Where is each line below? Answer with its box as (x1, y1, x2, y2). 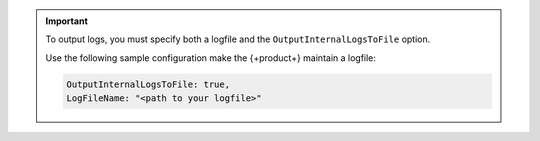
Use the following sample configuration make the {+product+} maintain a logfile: (45, 51, 377, 64)
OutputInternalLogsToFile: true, (66, 78, 230, 90)
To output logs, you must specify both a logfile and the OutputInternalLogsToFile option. (45, 33, 431, 45)
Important (45, 15, 89, 27)
